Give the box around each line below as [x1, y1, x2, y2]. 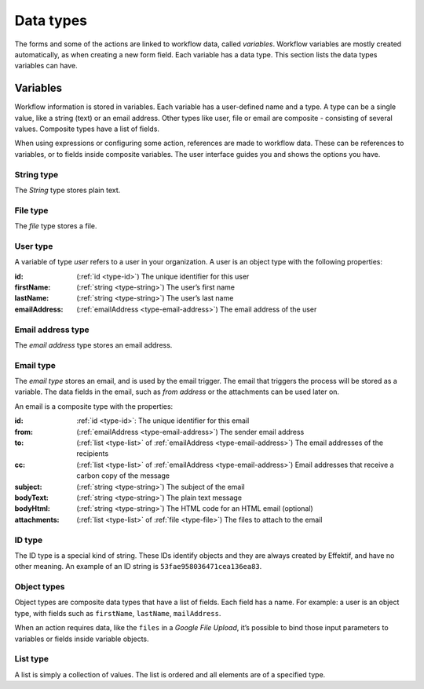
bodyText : [14, 493, 49, 502]
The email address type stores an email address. [14, 340, 173, 349]
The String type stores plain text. [14, 185, 121, 195]
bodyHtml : [14, 504, 50, 513]
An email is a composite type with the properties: [14, 401, 174, 411]
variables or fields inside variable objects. [14, 634, 149, 643]
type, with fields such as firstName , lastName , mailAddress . [14, 608, 221, 618]
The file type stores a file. [14, 221, 97, 231]
